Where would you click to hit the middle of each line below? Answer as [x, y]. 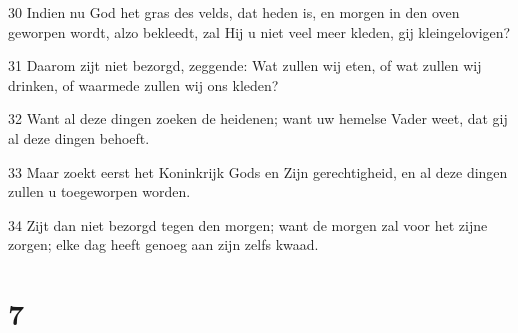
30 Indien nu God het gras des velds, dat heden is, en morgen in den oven [234, 12]
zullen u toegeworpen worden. [99, 191]
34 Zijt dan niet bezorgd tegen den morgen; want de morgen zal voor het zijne [248, 224]
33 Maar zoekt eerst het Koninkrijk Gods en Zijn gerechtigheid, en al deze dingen [258, 171]
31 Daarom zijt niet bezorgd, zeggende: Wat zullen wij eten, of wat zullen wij [245, 65]
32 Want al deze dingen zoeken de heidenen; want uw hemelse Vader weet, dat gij [258, 118]
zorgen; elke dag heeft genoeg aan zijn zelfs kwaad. [163, 244]
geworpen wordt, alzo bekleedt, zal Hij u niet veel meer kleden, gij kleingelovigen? [259, 31]
